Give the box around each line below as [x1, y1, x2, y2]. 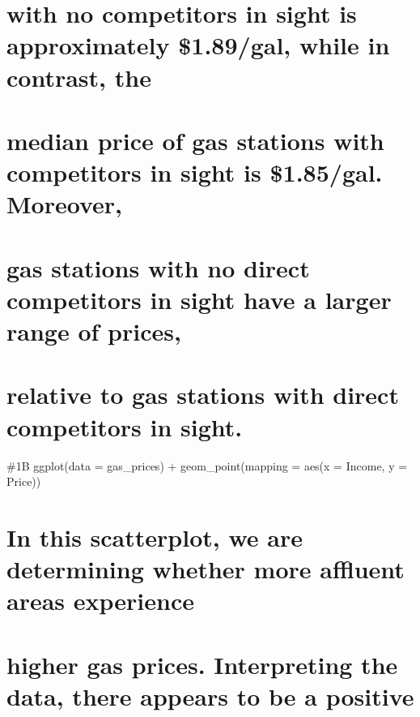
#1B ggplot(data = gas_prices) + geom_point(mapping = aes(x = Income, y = [6, 457, 408, 474]
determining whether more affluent [6, 552, 405, 586]
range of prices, [6, 315, 181, 348]
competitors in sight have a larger [6, 282, 392, 316]
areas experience [6, 584, 194, 617]
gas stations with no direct [6, 251, 310, 284]
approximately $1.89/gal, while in [6, 28, 390, 62]
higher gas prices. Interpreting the [6, 647, 398, 681]
